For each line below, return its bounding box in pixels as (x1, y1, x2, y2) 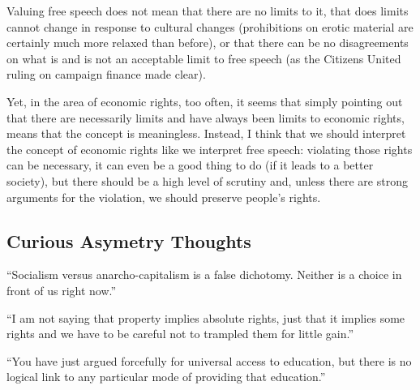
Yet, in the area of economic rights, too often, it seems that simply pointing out (6, 92, 403, 109)
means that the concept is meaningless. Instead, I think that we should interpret (6, 125, 406, 142)
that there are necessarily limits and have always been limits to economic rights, (6, 109, 405, 126)
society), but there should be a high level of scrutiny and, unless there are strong (6, 172, 408, 189)
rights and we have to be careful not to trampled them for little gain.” (6, 325, 354, 342)
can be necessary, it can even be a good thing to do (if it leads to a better (6, 156, 374, 174)
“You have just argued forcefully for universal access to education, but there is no (6, 352, 412, 369)
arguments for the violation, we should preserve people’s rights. (6, 188, 321, 205)
